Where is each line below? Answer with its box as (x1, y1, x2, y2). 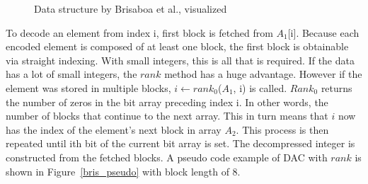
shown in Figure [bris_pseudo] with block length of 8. (6, 163, 241, 178)
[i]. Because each (287, 25, 360, 40)
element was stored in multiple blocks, (6, 80, 171, 95)
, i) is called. (233, 80, 287, 95)
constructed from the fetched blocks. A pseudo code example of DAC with (6, 149, 328, 164)
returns (321, 80, 352, 95)
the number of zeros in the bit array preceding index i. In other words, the (6, 94, 328, 109)
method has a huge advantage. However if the (164, 67, 362, 81)
